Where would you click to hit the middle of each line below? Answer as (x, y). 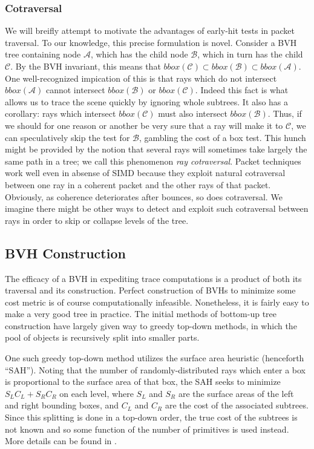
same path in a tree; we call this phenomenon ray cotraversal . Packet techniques (153, 161)
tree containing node (43, 54)
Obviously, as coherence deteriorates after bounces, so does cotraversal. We (144, 196)
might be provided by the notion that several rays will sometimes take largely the (156, 149)
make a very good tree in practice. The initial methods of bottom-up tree (141, 314)
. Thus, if (285, 113)
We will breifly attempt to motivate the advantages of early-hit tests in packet (150, 31)
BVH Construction (65, 253)
